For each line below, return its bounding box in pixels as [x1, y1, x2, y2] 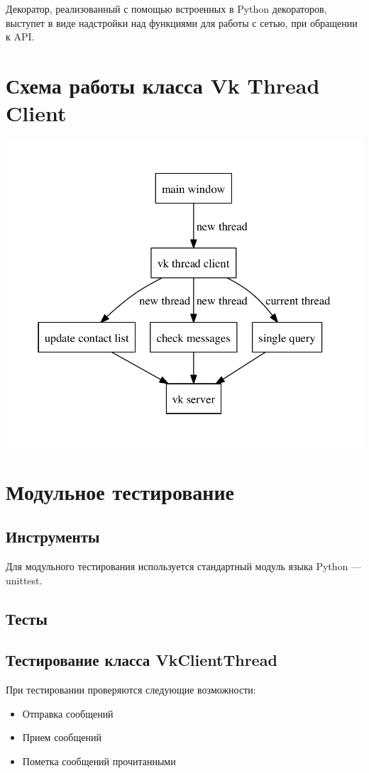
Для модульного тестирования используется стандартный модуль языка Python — [6, 559, 361, 574]
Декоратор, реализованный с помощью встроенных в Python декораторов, [6, 1, 327, 16]
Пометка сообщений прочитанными [22, 753, 176, 768]
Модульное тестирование [6, 477, 235, 506]
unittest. [6, 572, 43, 587]
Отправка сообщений [22, 706, 114, 721]
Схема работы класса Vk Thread [6, 70, 320, 99]
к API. [6, 29, 35, 44]
